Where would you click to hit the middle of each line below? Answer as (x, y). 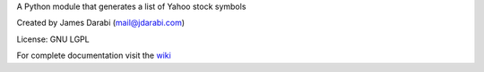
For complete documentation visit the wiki (94, 56)
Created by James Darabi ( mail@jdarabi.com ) (101, 23)
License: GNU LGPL (53, 39)
